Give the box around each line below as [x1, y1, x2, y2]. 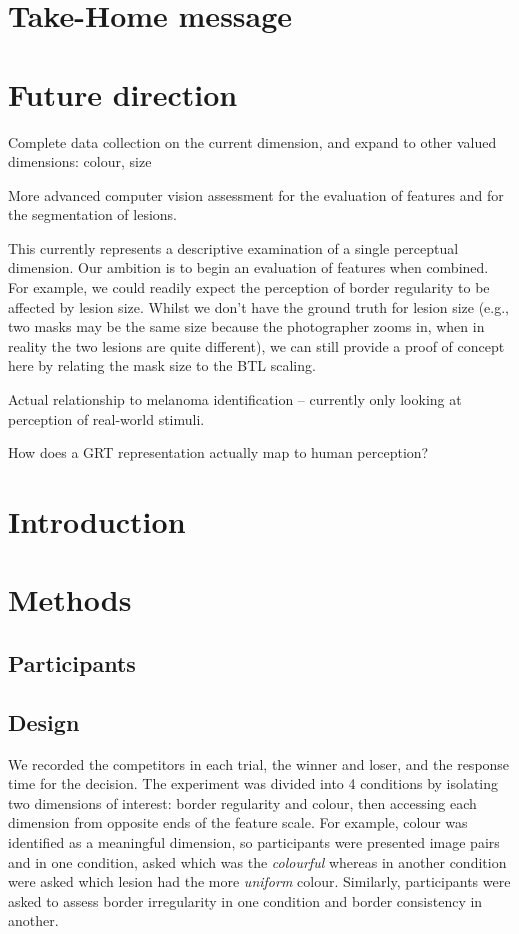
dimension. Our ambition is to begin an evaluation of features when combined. [8, 257, 489, 278]
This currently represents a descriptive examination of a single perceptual [8, 237, 459, 258]
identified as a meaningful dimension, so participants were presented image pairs [8, 831, 500, 852]
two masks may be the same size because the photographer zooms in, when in [8, 316, 485, 337]
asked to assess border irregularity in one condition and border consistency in [8, 890, 483, 911]
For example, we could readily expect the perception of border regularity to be [8, 277, 490, 298]
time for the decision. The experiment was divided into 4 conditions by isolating [8, 773, 498, 794]
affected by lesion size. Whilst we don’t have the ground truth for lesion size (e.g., [8, 296, 509, 317]
